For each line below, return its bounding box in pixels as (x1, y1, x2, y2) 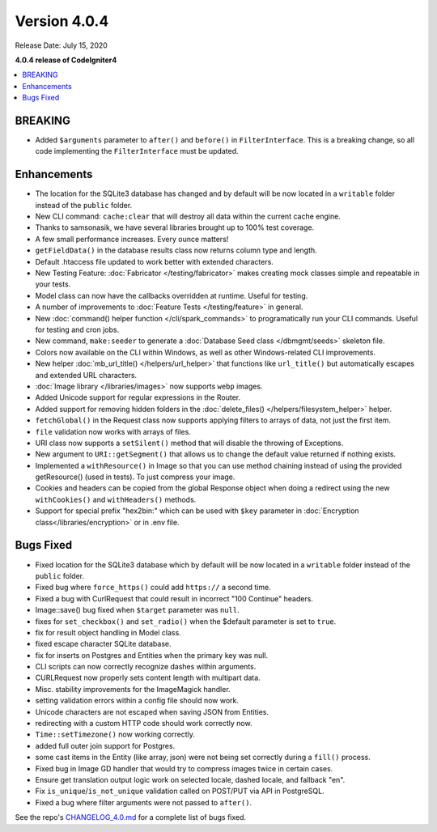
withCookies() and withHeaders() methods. (35, 495, 197, 504)
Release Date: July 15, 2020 (15, 40, 108, 50)
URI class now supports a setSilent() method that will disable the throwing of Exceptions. (35, 438, 344, 448)
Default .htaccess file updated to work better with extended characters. (35, 257, 274, 266)
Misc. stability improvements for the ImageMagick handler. (35, 684, 231, 694)
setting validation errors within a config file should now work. (35, 696, 239, 706)
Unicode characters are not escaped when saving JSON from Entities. (35, 707, 269, 716)
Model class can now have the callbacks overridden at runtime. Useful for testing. (35, 291, 308, 300)
